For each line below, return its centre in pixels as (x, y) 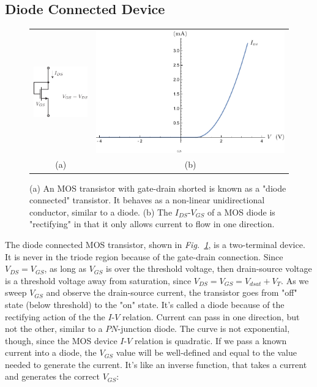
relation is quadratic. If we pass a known (211, 340)
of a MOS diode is (241, 212)
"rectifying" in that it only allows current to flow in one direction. (152, 224)
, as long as (65, 269)
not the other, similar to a (54, 329)
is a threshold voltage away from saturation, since (98, 280)
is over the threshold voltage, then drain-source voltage (209, 269)
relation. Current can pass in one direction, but (211, 316)
